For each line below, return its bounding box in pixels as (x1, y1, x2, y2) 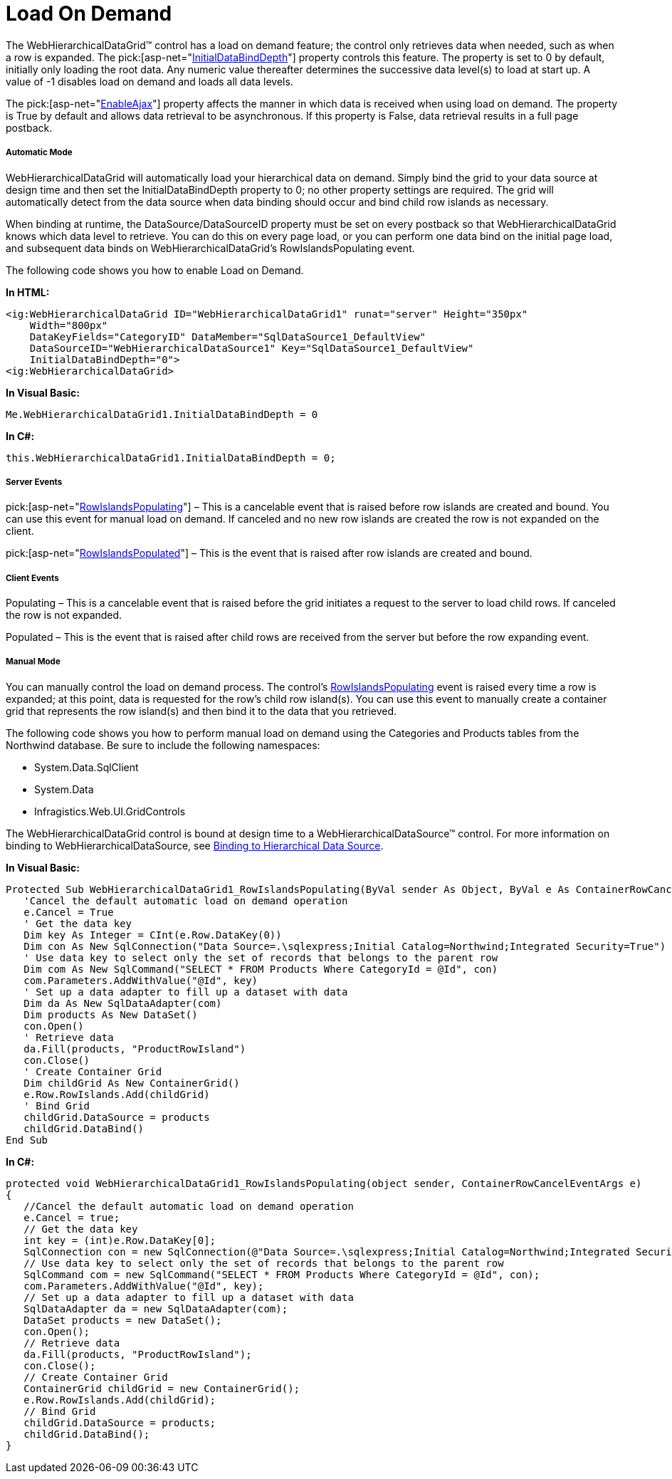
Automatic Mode (6, 147, 73, 158)
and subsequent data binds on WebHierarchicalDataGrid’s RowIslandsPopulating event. (6, 241, 415, 254)
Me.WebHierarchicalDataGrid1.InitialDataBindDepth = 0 (6, 408, 318, 420)
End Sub (6, 1134, 48, 1146)
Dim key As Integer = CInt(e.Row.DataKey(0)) (23, 929, 282, 941)
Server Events (6, 476, 63, 487)
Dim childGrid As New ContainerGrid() (23, 1077, 240, 1089)
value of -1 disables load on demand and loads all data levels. (6, 75, 293, 88)
